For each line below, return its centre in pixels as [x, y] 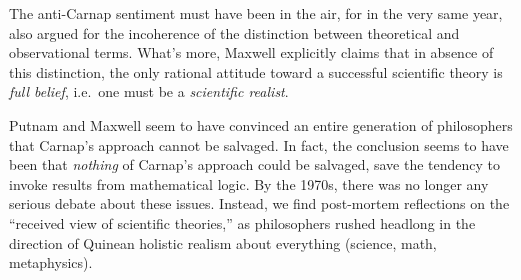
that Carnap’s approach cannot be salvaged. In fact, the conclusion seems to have [259, 144]
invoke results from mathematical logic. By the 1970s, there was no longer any [249, 183]
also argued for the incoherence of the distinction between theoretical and [234, 32]
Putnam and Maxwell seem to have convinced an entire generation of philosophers [261, 124]
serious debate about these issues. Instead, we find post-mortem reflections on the [259, 203]
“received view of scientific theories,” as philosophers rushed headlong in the [242, 222]
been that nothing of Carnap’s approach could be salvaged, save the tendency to [255, 164]
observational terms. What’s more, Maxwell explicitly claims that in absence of [251, 52]
